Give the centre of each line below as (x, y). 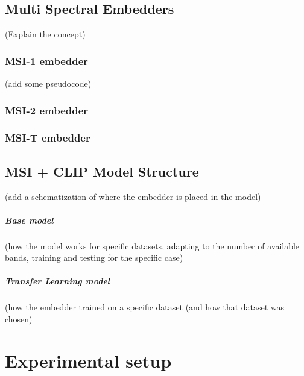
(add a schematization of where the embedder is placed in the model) (133, 196)
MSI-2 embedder (47, 110)
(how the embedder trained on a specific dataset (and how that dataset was (145, 307)
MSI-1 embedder (47, 61)
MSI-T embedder (48, 138)
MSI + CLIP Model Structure (102, 171)
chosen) (19, 319)
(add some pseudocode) (48, 83)
